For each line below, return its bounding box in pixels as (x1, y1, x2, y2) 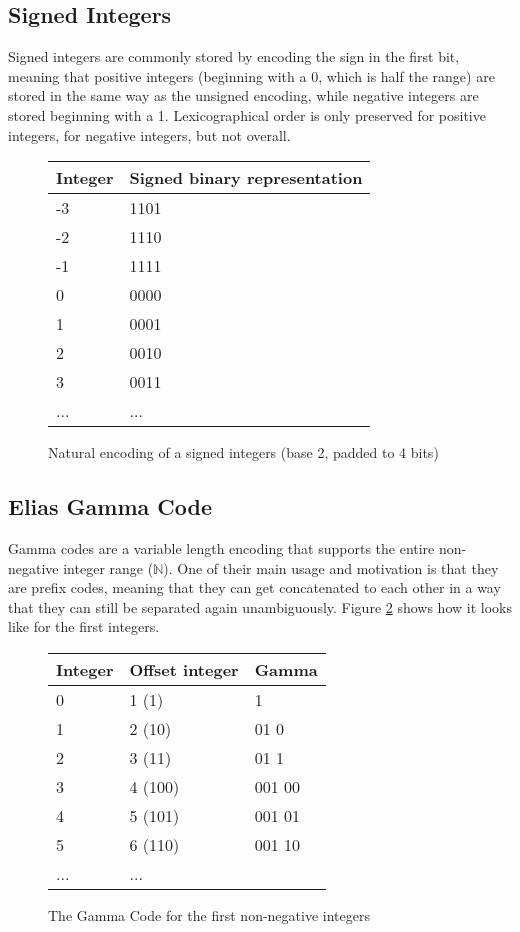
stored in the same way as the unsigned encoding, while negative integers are (8, 85, 479, 106)
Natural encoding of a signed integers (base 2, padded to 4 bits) (48, 442, 439, 463)
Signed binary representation (129, 166, 363, 190)
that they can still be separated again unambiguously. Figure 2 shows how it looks (8, 596, 512, 617)
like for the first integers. (8, 616, 160, 637)
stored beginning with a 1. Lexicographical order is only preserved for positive (8, 104, 486, 125)
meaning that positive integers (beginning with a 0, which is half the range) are (8, 65, 495, 86)
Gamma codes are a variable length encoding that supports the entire (8, 537, 435, 558)
